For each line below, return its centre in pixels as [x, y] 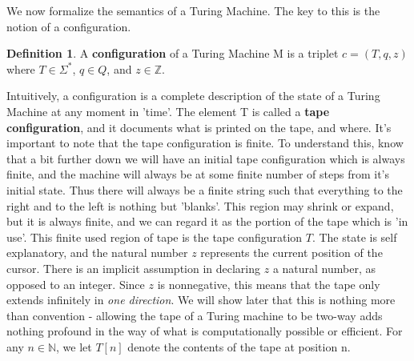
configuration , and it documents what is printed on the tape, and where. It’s [199, 127]
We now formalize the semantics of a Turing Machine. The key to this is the [193, 10]
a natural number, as [324, 268]
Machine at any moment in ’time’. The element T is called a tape [168, 111]
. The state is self [354, 237]
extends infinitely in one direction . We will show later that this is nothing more [201, 300]
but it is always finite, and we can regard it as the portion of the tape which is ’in [207, 221]
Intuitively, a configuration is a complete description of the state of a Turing [193, 96]
